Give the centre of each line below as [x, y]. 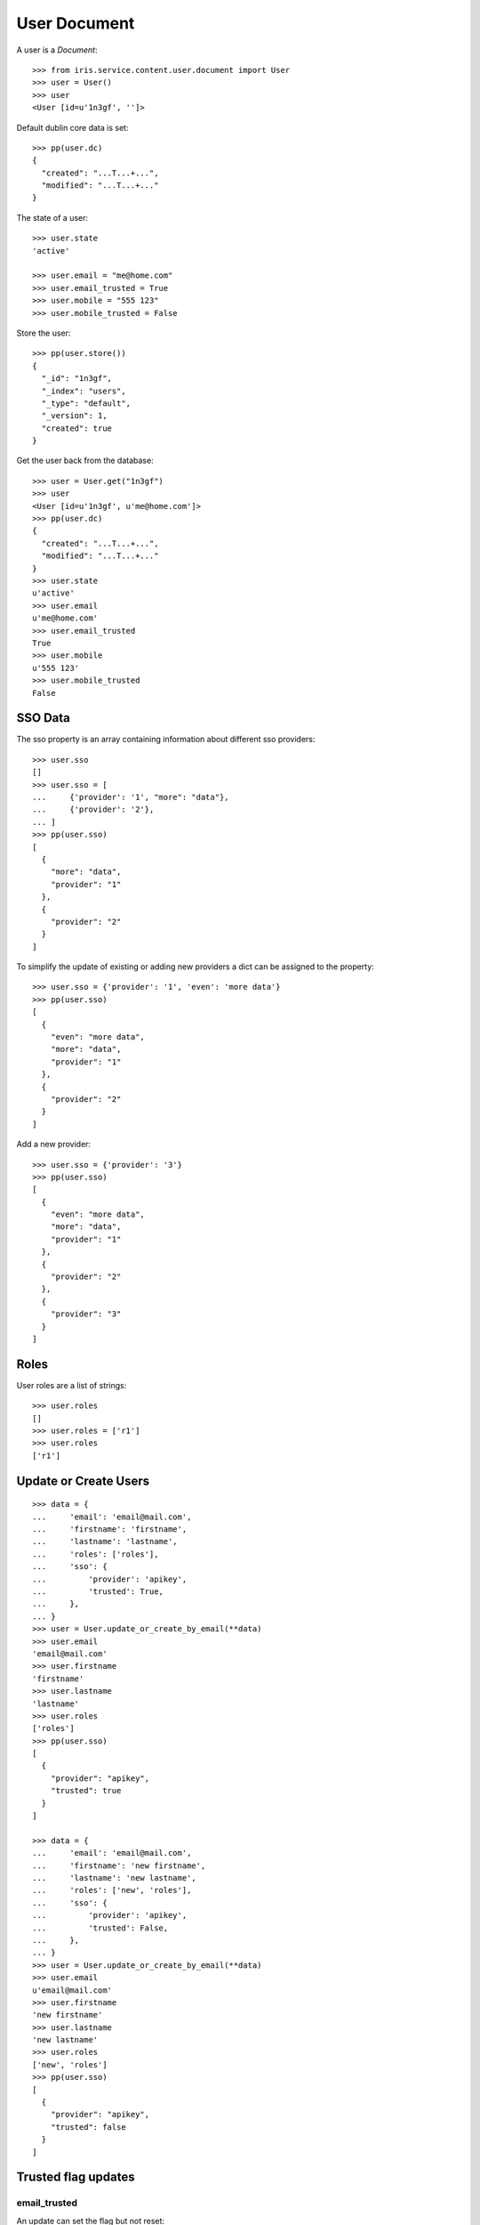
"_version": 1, [74, 416]
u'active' [53, 593]
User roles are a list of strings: [72, 1385]
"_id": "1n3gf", [77, 379]
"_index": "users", [84, 391]
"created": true [77, 428]
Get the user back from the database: [85, 461]
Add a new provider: [54, 1145]
